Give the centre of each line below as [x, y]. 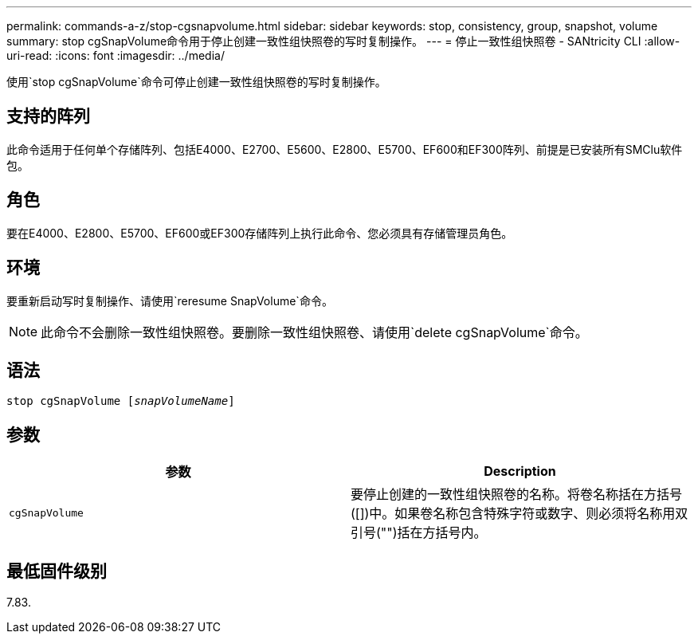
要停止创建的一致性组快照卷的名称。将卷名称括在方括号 [517, 495]
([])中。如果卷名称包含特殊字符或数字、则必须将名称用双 [520, 514]
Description [520, 471]
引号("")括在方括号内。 [419, 533]
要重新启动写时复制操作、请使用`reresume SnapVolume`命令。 [170, 300]
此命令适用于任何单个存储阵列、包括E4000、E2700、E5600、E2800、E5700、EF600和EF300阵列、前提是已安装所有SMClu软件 [345, 149]
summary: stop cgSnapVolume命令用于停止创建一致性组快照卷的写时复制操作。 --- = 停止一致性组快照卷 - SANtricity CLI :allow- [343, 41]
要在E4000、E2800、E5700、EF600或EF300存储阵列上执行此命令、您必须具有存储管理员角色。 [260, 233]
